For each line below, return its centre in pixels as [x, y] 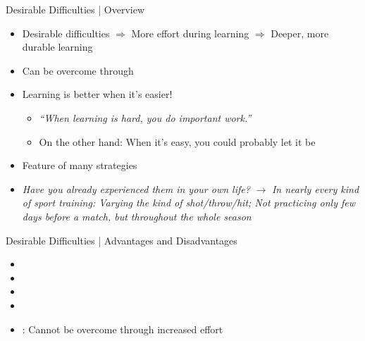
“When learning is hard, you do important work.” [145, 117]
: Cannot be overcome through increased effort [123, 329]
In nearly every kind [315, 188]
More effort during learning [190, 33]
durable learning [57, 47]
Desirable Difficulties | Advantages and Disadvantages [122, 240]
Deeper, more [300, 33]
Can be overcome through [78, 70]
